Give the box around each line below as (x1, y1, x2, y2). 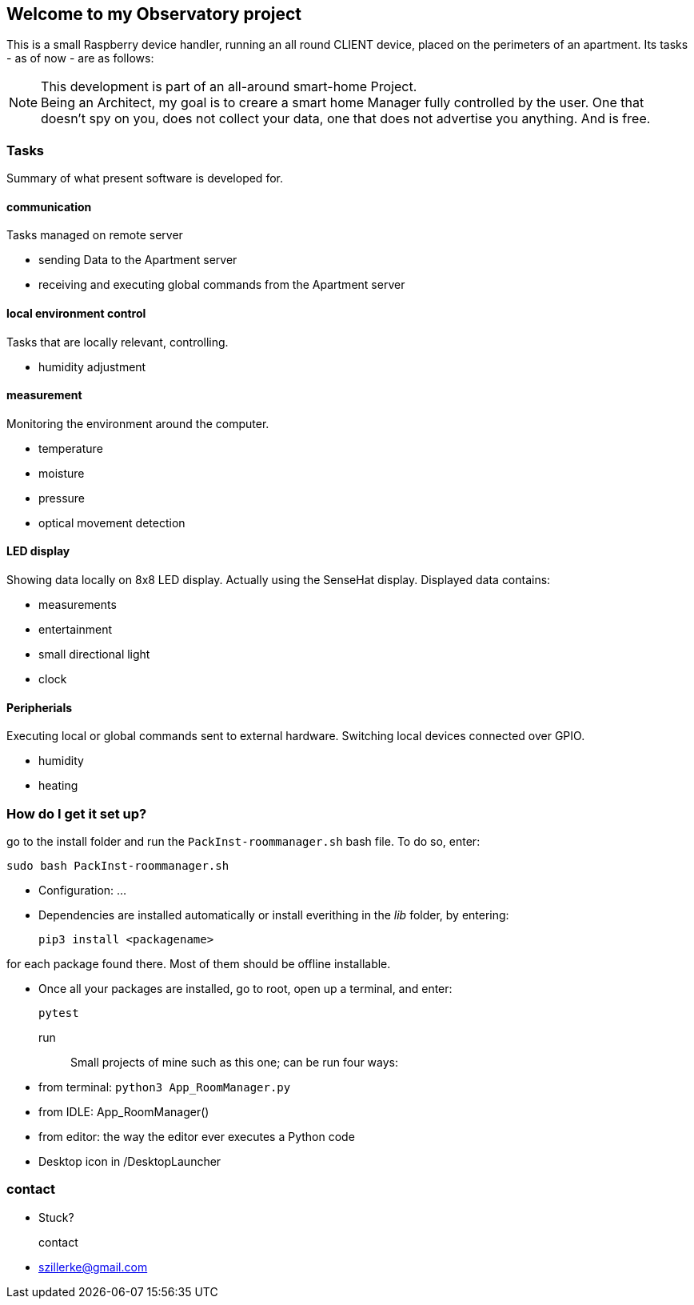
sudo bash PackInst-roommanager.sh (6, 859, 229, 873)
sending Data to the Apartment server (38, 253, 237, 267)
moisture (38, 466, 85, 480)
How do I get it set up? (6, 805, 147, 822)
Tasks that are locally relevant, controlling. (6, 334, 229, 349)
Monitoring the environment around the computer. (6, 416, 269, 430)
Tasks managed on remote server (6, 228, 183, 242)
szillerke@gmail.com (38, 1259, 148, 1274)
